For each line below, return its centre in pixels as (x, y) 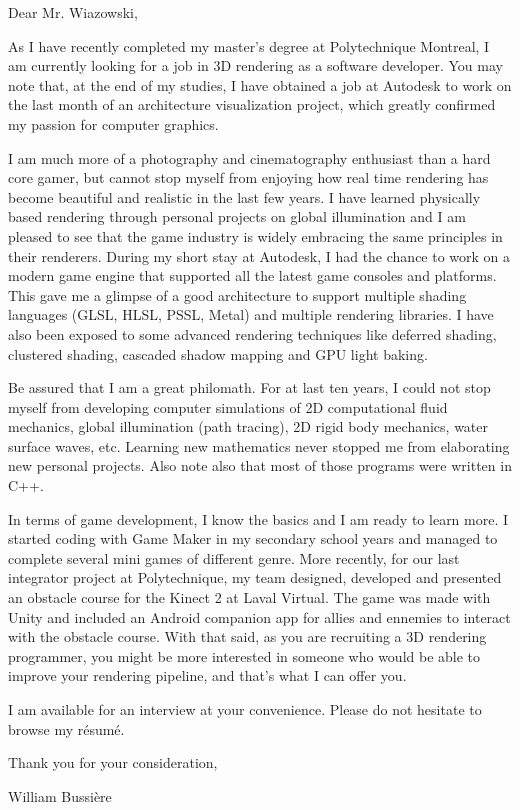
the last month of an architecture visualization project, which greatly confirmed (252, 104)
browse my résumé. (66, 728)
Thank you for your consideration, (113, 762)
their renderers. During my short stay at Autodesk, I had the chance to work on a (259, 255)
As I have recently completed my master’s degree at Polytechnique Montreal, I (249, 45)
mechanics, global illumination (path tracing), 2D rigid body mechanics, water (248, 426)
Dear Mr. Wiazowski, (73, 12)
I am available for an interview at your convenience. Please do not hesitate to (245, 709)
